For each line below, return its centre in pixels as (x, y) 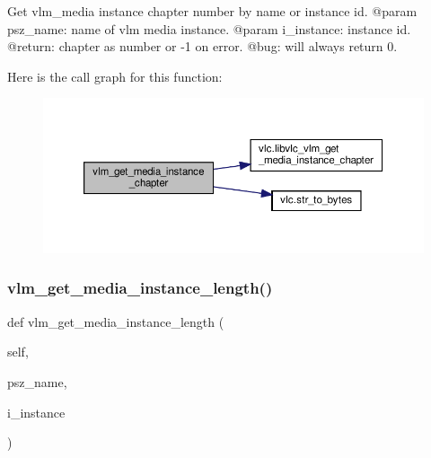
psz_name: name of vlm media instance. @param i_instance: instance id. (209, 28)
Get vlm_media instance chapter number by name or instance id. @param (212, 11)
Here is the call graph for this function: (115, 76)
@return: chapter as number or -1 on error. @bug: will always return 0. (202, 46)
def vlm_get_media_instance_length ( (116, 321)
